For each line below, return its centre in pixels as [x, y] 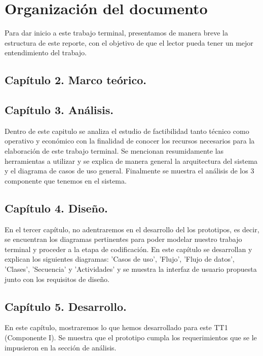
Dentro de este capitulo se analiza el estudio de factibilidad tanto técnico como [127, 131]
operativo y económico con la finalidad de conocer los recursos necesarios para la [130, 141]
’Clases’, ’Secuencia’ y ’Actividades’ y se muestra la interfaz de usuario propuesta [131, 269]
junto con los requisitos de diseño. [57, 279]
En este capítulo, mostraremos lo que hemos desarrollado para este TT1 [116, 327]
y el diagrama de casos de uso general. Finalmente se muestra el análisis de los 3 [129, 171]
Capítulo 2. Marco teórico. [76, 80]
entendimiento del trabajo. [46, 52]
